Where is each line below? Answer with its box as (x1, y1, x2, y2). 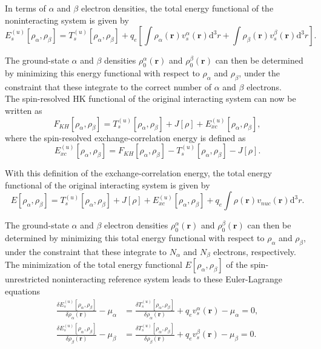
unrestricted (5, 273, 50, 285)
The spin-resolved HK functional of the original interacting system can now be (5, 92, 296, 105)
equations (5, 284, 41, 297)
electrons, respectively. (213, 245, 296, 258)
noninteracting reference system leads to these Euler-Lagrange (51, 273, 282, 285)
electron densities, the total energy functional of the (81, 2, 274, 14)
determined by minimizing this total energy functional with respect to (5, 231, 265, 244)
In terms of (5, 2, 46, 14)
